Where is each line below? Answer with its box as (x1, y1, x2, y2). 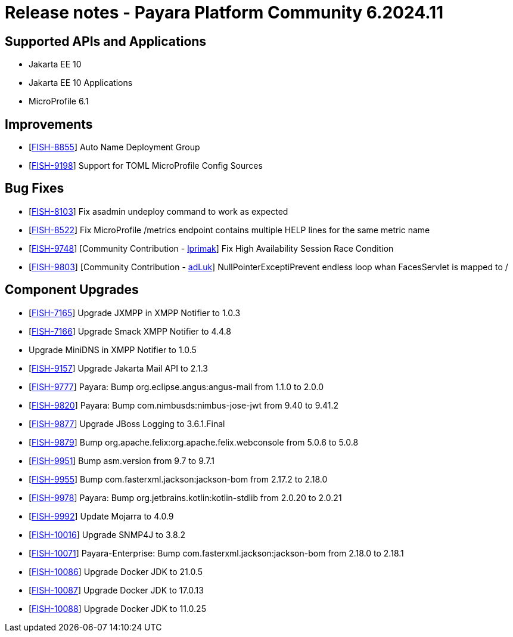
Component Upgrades (5, 282, 139, 298)
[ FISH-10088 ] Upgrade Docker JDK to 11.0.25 (29, 603, 206, 614)
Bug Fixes (5, 181, 64, 196)
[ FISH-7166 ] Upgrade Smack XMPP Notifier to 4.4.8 (29, 326, 231, 336)
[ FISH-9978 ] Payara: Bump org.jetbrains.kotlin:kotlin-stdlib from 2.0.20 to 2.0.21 (29, 492, 342, 503)
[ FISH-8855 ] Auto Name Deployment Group (29, 142, 200, 153)
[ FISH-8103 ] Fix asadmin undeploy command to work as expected (29, 206, 288, 217)
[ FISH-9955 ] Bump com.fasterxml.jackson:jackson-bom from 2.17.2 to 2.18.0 (29, 474, 328, 484)
